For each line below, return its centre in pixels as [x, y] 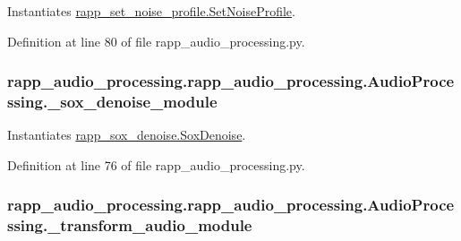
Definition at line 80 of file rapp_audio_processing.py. [156, 41]
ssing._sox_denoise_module [112, 102]
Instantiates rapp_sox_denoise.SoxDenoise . [127, 135]
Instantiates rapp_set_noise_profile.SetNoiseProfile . [151, 11]
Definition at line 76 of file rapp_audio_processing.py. [156, 164]
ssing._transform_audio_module [130, 225]
